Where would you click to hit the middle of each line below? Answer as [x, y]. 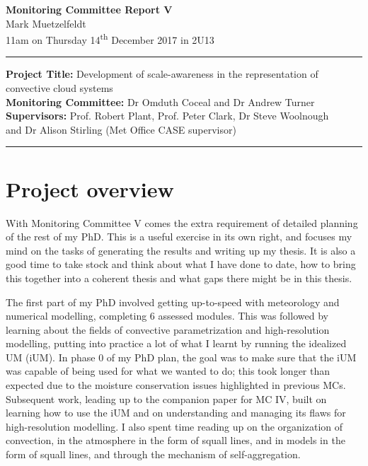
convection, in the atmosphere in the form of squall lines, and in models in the [176, 440]
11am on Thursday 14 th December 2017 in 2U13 [110, 39]
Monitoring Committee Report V [89, 9]
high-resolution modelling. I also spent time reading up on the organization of [174, 426]
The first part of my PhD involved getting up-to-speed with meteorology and [173, 302]
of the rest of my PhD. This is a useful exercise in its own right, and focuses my [179, 237]
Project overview [90, 188]
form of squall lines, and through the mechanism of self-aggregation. [153, 454]
